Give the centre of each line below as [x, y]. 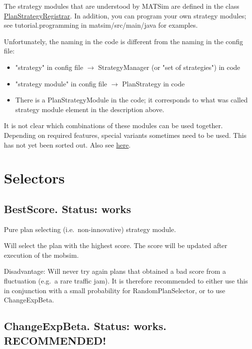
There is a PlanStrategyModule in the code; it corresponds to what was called [132, 100]
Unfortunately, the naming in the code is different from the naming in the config [124, 41]
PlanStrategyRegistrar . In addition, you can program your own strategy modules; [125, 15]
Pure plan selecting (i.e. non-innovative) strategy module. [90, 229]
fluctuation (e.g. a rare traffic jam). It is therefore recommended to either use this [126, 281]
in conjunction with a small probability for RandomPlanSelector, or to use [115, 290]
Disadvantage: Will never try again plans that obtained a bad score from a [115, 271]
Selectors [34, 178]
